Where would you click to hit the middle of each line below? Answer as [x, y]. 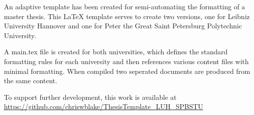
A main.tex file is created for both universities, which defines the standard [116, 52]
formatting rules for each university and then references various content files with [127, 61]
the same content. [31, 80]
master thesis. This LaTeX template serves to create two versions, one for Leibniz [127, 16]
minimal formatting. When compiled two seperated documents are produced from [127, 71]
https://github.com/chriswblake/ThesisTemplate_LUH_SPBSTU [104, 106]
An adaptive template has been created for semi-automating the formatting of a [125, 6]
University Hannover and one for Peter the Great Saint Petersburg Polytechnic [123, 26]
